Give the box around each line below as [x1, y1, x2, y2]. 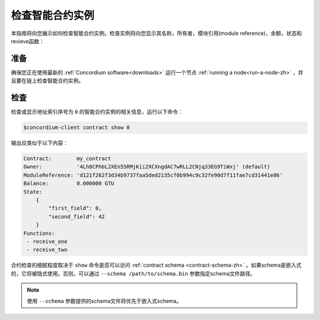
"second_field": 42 [48, 213, 105, 220]
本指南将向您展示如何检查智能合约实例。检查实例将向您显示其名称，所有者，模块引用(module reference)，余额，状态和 [11, 30, 302, 37]
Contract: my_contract [23, 155, 111, 162]
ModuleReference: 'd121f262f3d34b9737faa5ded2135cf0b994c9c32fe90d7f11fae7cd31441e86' [23, 172, 283, 178]
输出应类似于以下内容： [11, 139, 68, 146]
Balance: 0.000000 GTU [23, 180, 115, 187]
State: [23, 188, 43, 195]
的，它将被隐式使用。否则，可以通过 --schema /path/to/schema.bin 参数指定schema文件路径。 [11, 270, 256, 277]
